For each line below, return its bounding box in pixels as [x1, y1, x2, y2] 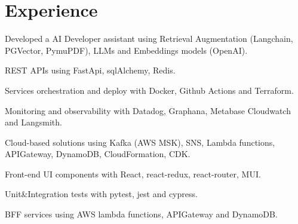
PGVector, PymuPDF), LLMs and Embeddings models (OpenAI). [5, 44, 248, 56]
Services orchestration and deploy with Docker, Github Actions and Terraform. [5, 84, 294, 96]
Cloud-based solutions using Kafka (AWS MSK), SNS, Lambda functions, [5, 136, 275, 148]
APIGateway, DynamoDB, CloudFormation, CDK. [5, 148, 191, 160]
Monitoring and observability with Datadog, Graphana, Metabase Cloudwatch [5, 104, 291, 116]
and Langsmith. [5, 116, 62, 128]
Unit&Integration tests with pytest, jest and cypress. [5, 188, 198, 200]
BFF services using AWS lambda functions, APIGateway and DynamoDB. [5, 208, 278, 220]
